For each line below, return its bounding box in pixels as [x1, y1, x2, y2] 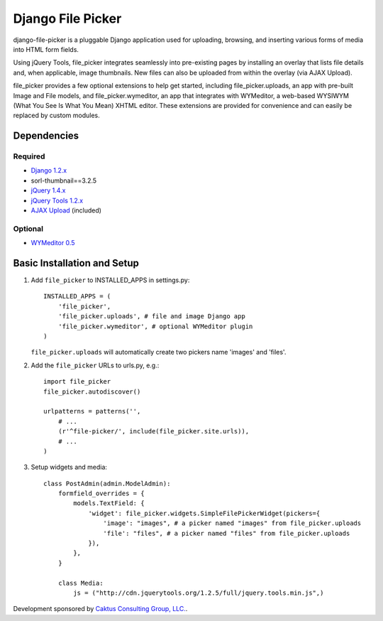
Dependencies [13, 130, 79, 142]
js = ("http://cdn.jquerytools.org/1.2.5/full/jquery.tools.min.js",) [73, 588, 324, 597]
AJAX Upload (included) [30, 206, 102, 215]
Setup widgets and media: [30, 463, 108, 472]
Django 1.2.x [30, 166, 67, 175]
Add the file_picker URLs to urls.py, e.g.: [30, 361, 160, 369]
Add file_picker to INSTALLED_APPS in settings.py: [30, 276, 190, 284]
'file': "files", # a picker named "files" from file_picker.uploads [103, 529, 350, 537]
